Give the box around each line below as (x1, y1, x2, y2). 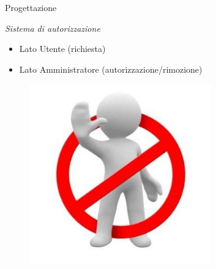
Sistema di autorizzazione (5, 21, 100, 34)
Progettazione (5, 1, 57, 13)
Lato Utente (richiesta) (19, 42, 106, 55)
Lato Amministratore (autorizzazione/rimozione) (19, 62, 203, 75)
